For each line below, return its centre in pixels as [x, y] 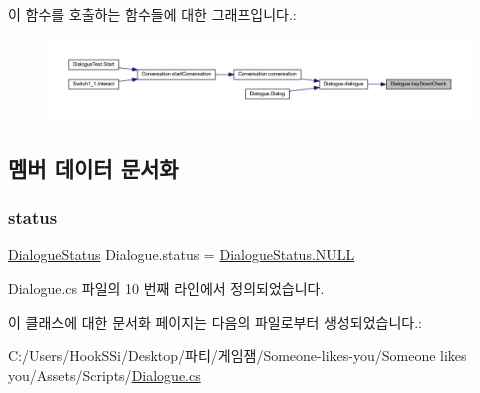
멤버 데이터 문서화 [93, 167]
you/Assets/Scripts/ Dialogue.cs [104, 374]
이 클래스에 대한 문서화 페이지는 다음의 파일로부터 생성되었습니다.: [215, 321]
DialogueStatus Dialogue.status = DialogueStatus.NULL [181, 254]
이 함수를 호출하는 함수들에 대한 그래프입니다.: [152, 14]
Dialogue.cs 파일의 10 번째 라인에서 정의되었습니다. [166, 287]
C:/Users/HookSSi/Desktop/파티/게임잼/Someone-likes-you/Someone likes [237, 355]
